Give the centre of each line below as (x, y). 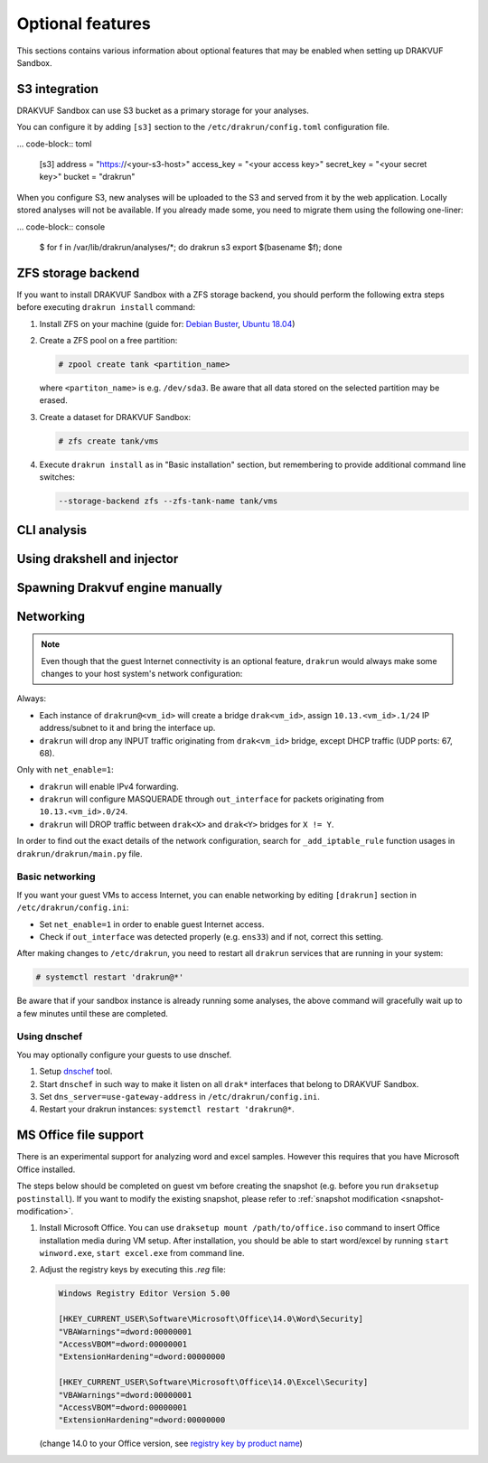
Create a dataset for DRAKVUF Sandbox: (115, 417)
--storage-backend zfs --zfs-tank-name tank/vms (168, 501)
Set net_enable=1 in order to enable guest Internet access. (152, 924)
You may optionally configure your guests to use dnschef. (124, 1055)
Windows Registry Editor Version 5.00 (144, 1294)
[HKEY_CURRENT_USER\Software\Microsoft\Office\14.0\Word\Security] (211, 1319)
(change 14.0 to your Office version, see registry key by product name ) (171, 1444)
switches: (57, 477)
